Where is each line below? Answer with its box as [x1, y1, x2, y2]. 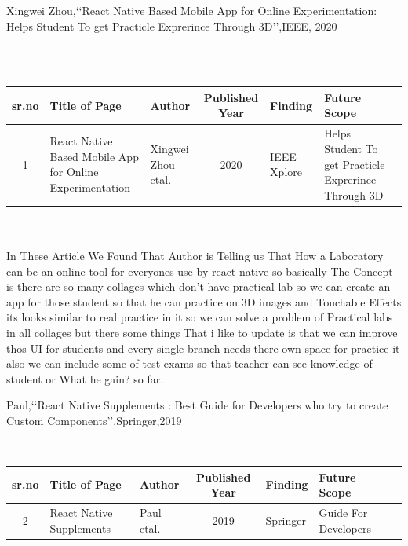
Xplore [270, 163, 302, 180]
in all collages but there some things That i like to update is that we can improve [6, 324, 398, 340]
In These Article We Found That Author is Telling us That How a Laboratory [6, 247, 384, 263]
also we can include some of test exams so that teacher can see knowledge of [6, 355, 373, 372]
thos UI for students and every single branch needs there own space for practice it [6, 339, 400, 356]
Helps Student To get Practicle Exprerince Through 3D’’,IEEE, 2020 [6, 17, 337, 34]
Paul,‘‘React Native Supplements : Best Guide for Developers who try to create [6, 397, 388, 413]
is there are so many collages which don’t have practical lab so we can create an [6, 278, 391, 295]
